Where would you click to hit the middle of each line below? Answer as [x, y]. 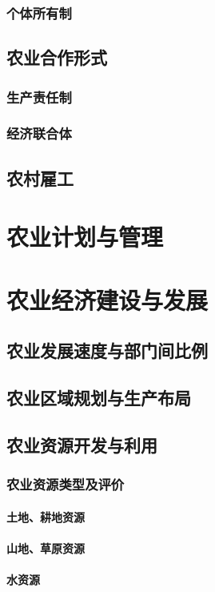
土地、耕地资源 [46, 516]
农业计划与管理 [85, 237]
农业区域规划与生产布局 [99, 398]
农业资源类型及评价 [66, 484]
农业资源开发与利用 [82, 444]
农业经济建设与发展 [107, 299]
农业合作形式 [57, 57]
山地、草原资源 [46, 548]
